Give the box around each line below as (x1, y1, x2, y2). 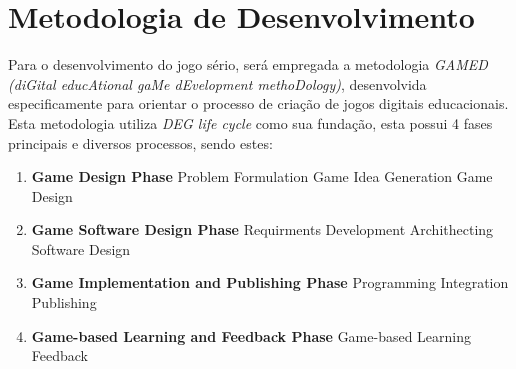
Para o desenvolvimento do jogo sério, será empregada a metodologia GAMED (8, 54, 488, 75)
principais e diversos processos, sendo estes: (8, 132, 273, 153)
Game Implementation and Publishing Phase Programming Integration (31, 272, 509, 293)
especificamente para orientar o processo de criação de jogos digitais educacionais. (8, 93, 509, 114)
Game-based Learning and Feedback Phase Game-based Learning (31, 325, 472, 346)
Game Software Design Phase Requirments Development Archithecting (31, 219, 494, 240)
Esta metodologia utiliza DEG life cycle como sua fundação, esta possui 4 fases (8, 112, 493, 133)
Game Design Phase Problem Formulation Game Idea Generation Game (31, 166, 493, 187)
